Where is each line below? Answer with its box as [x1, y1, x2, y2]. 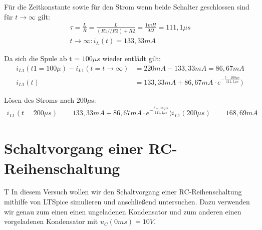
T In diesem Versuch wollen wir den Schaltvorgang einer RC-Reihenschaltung [4, 186, 242, 197]
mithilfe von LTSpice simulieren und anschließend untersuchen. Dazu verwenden [4, 196, 250, 207]
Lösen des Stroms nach [4, 94, 75, 105]
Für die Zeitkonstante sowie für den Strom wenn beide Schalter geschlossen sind [4, 2, 249, 12]
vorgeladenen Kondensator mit [4, 216, 98, 226]
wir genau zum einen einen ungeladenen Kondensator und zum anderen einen [4, 206, 241, 216]
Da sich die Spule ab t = [4, 53, 80, 64]
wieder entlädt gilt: [102, 53, 161, 64]
